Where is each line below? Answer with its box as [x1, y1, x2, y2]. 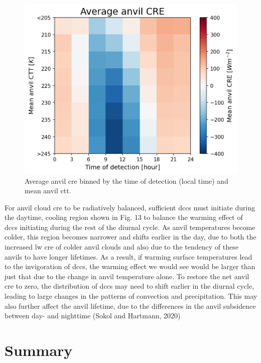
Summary [5, 340, 73, 360]
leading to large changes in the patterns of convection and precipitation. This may [5, 291, 257, 301]
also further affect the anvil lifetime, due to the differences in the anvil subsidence [5, 300, 256, 311]
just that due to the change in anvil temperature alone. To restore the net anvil [5, 271, 249, 281]
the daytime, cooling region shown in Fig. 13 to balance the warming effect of [5, 212, 243, 222]
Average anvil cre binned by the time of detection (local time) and [25, 175, 228, 186]
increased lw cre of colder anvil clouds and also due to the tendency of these [5, 241, 238, 252]
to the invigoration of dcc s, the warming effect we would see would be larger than [5, 261, 255, 272]
